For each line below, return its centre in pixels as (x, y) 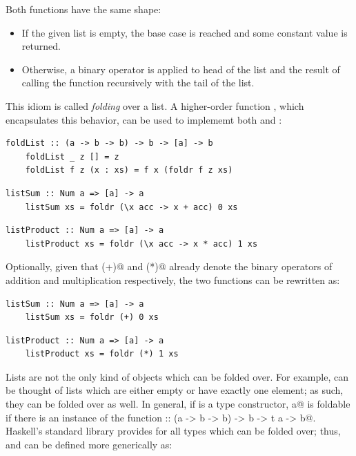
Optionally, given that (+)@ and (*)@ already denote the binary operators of (169, 266)
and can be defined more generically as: (89, 444)
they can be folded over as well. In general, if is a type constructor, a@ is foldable (178, 404)
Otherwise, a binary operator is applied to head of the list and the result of (181, 69)
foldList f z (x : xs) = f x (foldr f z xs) (129, 170)
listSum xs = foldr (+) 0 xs (92, 317)
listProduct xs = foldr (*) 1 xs (102, 354)
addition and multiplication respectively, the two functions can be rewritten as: (173, 279)
